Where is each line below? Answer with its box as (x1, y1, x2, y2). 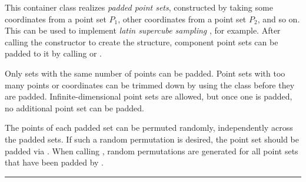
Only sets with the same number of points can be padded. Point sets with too (5, 67, 285, 79)
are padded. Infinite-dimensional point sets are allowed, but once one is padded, (5, 90, 292, 102)
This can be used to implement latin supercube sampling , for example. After (5, 24, 281, 37)
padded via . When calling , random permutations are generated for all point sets (5, 144, 298, 157)
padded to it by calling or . (5, 47, 102, 59)
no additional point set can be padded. (5, 101, 144, 114)
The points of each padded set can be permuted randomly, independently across (5, 121, 293, 134)
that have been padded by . (5, 156, 104, 168)
